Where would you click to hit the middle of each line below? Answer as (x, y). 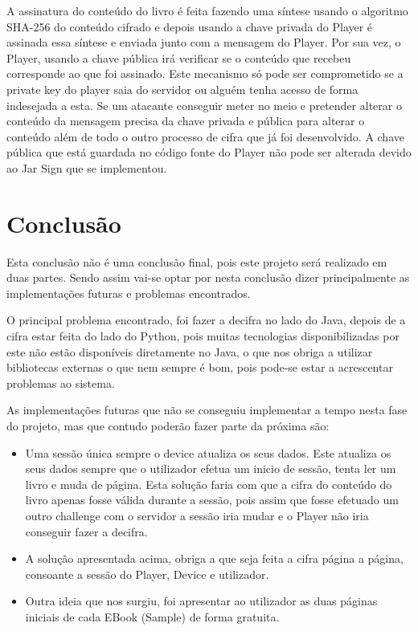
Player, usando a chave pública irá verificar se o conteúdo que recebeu (179, 57)
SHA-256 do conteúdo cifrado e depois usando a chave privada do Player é (190, 26)
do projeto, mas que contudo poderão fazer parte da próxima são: (168, 425)
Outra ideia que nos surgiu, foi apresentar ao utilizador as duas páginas (201, 601)
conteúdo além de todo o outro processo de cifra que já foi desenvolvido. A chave (205, 136)
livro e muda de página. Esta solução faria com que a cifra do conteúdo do (209, 484)
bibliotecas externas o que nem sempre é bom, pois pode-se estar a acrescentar (200, 367)
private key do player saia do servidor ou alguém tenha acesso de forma (182, 89)
